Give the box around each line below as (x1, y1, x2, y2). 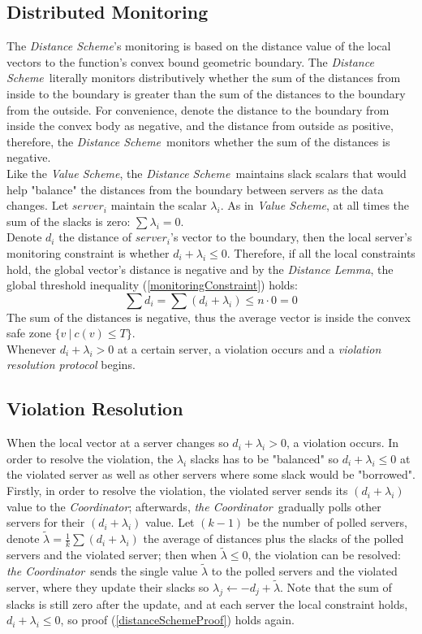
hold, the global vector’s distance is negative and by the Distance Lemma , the (6, 260, 394, 277)
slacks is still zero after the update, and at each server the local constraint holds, (6, 595, 408, 612)
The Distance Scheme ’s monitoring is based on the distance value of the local (6, 37, 391, 54)
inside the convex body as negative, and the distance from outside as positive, (6, 117, 394, 134)
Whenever (6, 340, 57, 357)
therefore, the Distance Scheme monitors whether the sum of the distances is (6, 132, 390, 150)
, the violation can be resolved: (248, 546, 401, 563)
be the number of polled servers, (247, 514, 407, 531)
